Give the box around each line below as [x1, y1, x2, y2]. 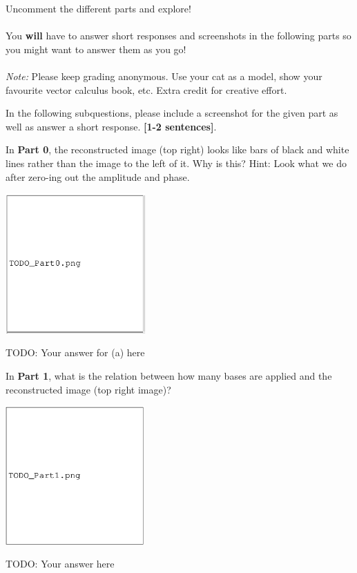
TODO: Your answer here [6, 556, 115, 571]
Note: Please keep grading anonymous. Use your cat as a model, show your [6, 68, 322, 83]
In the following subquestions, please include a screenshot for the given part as [6, 106, 338, 120]
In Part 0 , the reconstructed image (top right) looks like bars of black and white [6, 142, 349, 157]
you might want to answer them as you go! [6, 41, 186, 56]
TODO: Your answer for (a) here [6, 345, 145, 360]
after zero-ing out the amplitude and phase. [6, 169, 190, 184]
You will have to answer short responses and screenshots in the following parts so [6, 28, 351, 43]
